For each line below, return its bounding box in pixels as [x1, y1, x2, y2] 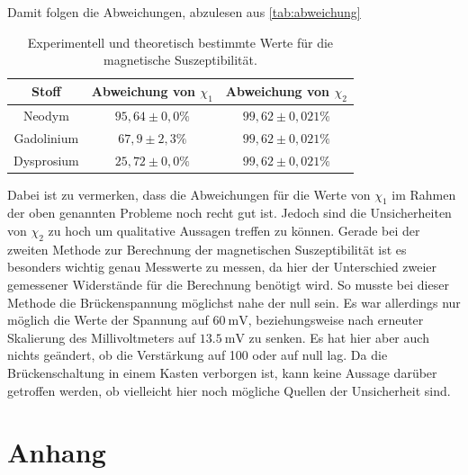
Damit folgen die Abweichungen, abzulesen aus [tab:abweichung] [7, 3, 361, 21]
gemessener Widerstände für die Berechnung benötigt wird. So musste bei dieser [7, 274, 449, 293]
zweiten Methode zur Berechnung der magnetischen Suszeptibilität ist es [7, 239, 407, 258]
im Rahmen [391, 184, 456, 203]
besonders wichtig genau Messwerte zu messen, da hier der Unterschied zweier [7, 257, 437, 276]
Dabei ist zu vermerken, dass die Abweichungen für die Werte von [7, 184, 371, 203]
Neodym [22, 105, 69, 124]
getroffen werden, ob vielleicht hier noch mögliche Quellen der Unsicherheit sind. [7, 381, 451, 399]
